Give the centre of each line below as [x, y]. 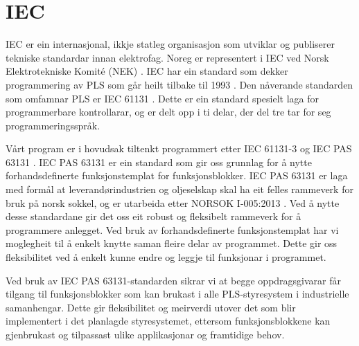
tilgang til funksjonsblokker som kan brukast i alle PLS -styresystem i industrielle [177, 294]
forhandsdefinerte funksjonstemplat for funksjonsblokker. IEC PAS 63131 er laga [177, 175]
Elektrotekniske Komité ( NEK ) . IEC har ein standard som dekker [147, 71]
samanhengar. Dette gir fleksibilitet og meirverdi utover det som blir [151, 307]
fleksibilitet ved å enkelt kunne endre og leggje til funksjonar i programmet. [166, 257]
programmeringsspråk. [53, 125]
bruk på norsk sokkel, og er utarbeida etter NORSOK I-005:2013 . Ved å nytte [173, 202]
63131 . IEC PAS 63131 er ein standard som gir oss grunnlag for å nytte [159, 162]
